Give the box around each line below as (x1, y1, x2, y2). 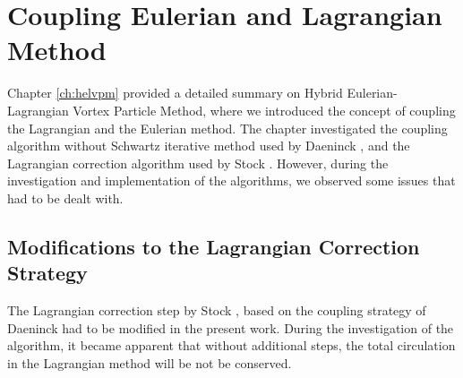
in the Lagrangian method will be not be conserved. (7, 353, 292, 372)
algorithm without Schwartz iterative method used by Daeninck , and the (7, 136, 410, 155)
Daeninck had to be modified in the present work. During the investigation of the (7, 318, 454, 337)
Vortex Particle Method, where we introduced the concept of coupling (73, 100, 456, 119)
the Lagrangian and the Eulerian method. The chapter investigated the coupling (7, 118, 448, 137)
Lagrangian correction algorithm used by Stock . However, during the (7, 153, 389, 172)
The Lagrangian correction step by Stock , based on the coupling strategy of (7, 301, 426, 320)
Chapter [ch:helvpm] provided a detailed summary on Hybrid (7, 83, 343, 102)
